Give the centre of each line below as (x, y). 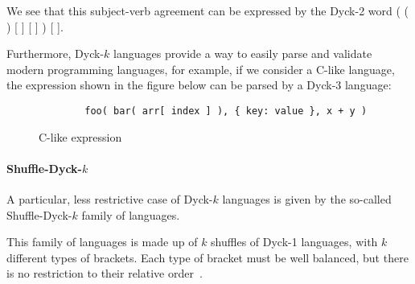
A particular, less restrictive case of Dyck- (110, 199)
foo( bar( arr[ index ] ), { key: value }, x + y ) (226, 111)
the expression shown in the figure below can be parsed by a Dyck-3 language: (199, 85)
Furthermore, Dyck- (55, 54)
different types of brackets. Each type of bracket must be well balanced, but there (207, 257)
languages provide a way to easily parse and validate (243, 54)
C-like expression (80, 136)
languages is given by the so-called (307, 199)
